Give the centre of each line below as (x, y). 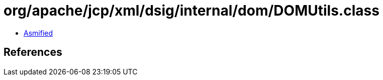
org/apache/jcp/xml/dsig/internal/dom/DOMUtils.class (191, 11)
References (33, 52)
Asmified (38, 33)
